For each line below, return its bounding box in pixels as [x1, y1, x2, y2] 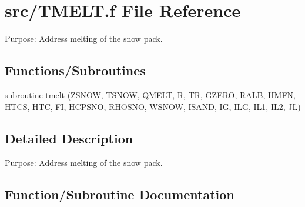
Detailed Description [5, 129, 133, 147]
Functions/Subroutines [5, 61, 146, 79]
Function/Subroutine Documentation [5, 185, 234, 203]
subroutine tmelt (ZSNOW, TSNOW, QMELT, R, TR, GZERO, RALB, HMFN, [5, 88, 296, 101]
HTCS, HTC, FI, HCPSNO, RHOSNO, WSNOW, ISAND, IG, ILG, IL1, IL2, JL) [5, 100, 301, 112]
